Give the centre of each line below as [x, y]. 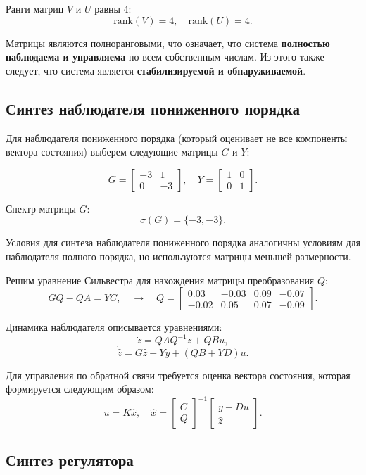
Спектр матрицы [41, 208]
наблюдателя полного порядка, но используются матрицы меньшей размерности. [178, 256]
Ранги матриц [35, 8]
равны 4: [113, 8]
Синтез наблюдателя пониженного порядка [153, 108]
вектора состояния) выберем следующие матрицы [112, 152]
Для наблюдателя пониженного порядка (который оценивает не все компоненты [177, 138]
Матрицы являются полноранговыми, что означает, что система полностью [168, 43]
